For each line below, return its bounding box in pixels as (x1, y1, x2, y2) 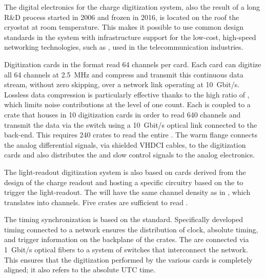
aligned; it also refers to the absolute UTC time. (4, 264, 156, 275)
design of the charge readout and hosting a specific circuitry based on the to (4, 176, 243, 187)
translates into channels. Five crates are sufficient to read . (4, 196, 188, 207)
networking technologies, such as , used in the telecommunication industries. (4, 42, 243, 52)
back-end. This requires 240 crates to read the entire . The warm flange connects (4, 129, 257, 140)
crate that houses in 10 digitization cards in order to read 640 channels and (4, 109, 241, 120)
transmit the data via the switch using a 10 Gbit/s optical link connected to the (4, 119, 257, 130)
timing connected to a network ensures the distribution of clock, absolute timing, (4, 224, 258, 234)
